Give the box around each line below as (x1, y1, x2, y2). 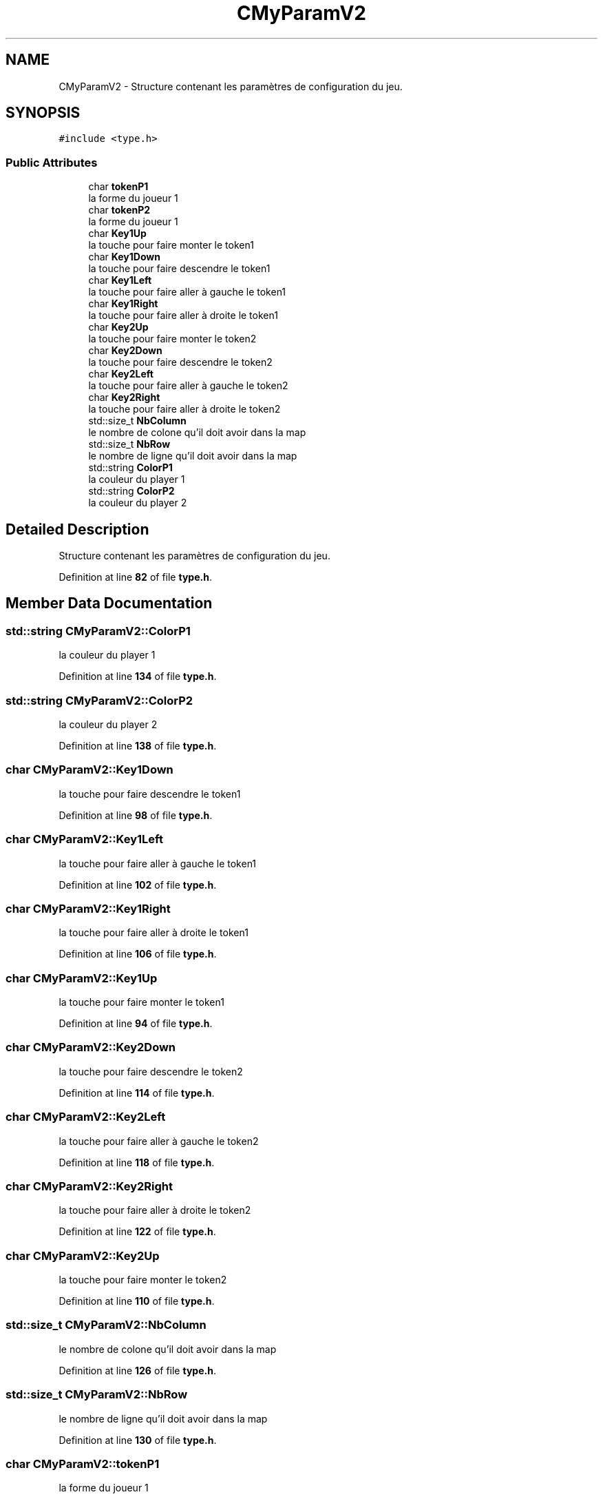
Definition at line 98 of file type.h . (59, 809, 213, 821)
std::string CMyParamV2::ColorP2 (6, 693, 193, 707)
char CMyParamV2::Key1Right (6, 901, 171, 916)
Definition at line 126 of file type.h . (59, 1364, 216, 1376)
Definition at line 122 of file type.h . (59, 1226, 216, 1238)
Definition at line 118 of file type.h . (59, 1156, 215, 1168)
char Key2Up (88, 321, 149, 333)
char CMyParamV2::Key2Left (6, 1110, 166, 1124)
